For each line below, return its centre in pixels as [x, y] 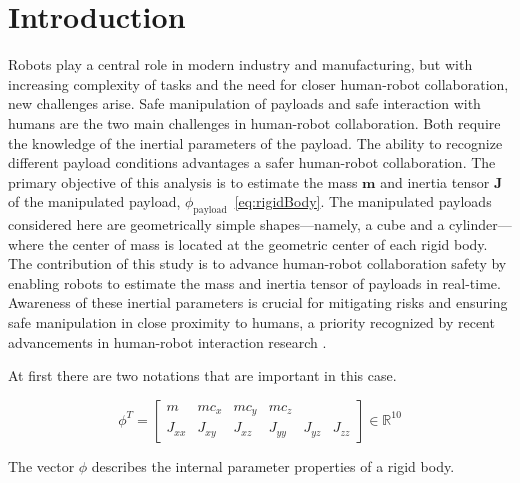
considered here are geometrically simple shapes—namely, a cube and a [226, 224]
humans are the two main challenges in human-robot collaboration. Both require [254, 122]
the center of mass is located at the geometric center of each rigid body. [268, 243]
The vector [41, 465]
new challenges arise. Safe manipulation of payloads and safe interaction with [244, 103]
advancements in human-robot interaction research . [167, 341]
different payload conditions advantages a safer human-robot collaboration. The [252, 162]
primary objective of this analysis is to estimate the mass [183, 181]
